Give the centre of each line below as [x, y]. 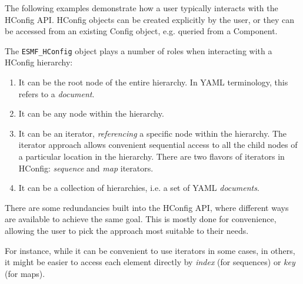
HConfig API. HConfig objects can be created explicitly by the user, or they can [150, 19]
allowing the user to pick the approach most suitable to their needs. [127, 230]
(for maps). [25, 273]
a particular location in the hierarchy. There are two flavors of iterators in [151, 156]
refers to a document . [56, 93]
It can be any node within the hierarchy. [91, 113]
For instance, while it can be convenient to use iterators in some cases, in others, [150, 250]
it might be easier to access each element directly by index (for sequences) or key [150, 262]
